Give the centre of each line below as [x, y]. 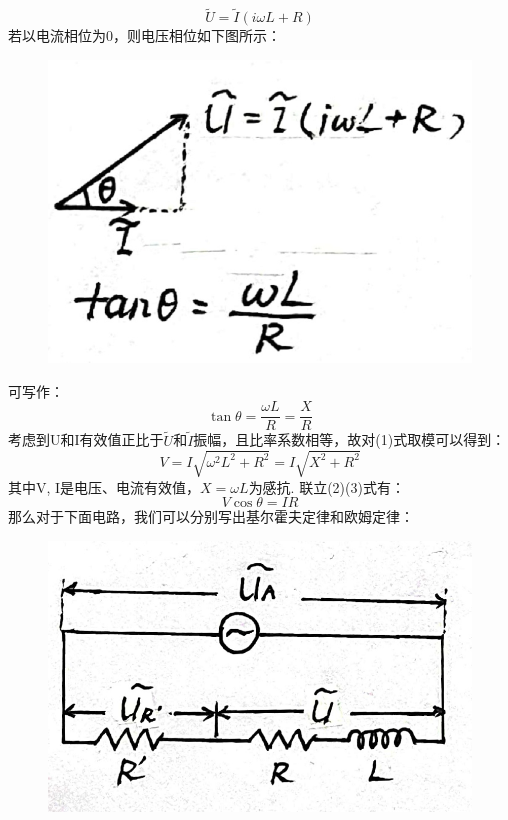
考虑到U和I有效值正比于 [86, 439]
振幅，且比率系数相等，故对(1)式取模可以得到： [349, 439]
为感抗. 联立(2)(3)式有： [326, 486]
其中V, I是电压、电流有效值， [104, 486]
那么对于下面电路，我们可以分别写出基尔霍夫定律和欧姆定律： [211, 516]
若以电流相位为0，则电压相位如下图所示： [144, 35]
